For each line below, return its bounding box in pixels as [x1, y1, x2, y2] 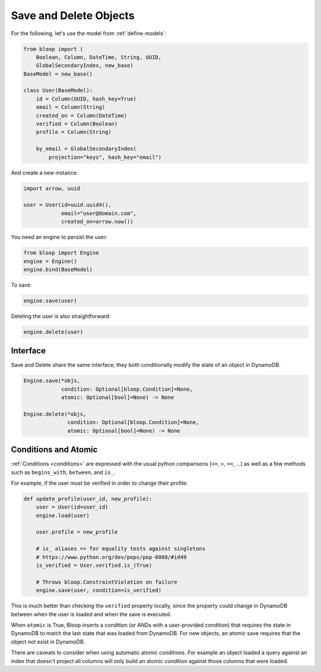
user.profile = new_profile [36, 529, 118, 535]
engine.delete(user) [23, 328, 83, 335]
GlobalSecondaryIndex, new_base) [36, 62, 134, 69]
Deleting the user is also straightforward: [11, 312, 111, 319]
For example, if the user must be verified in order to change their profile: [11, 479, 188, 486]
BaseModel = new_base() [23, 70, 93, 77]
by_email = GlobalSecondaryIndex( [36, 146, 137, 152]
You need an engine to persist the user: [11, 234, 108, 241]
